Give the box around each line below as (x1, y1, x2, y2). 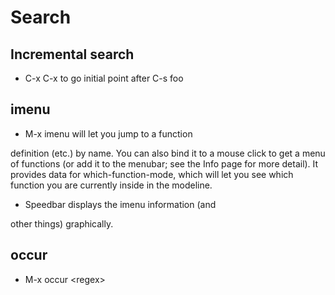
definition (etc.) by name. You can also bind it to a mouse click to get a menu (10, 147, 326, 159)
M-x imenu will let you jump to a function (24, 127, 193, 140)
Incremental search (10, 46, 135, 63)
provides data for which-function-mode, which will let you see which (10, 168, 294, 180)
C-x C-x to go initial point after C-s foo (24, 72, 184, 84)
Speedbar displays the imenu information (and (24, 198, 217, 210)
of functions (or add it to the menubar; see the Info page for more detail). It (10, 157, 319, 170)
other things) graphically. (10, 217, 114, 230)
